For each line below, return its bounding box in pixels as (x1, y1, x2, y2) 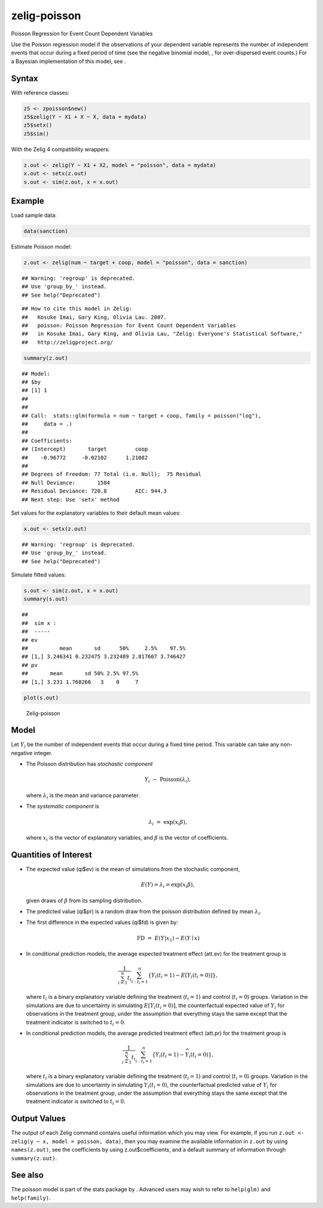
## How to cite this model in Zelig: (22, 306, 133, 312)
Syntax (11, 73, 38, 83)
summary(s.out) (23, 596, 68, 602)
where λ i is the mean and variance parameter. (26, 792, 140, 800)
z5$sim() (23, 130, 50, 137)
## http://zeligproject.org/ (22, 339, 114, 346)
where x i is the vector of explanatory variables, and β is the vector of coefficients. (26, 834, 228, 842)
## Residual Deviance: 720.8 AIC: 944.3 (22, 488, 167, 494)
